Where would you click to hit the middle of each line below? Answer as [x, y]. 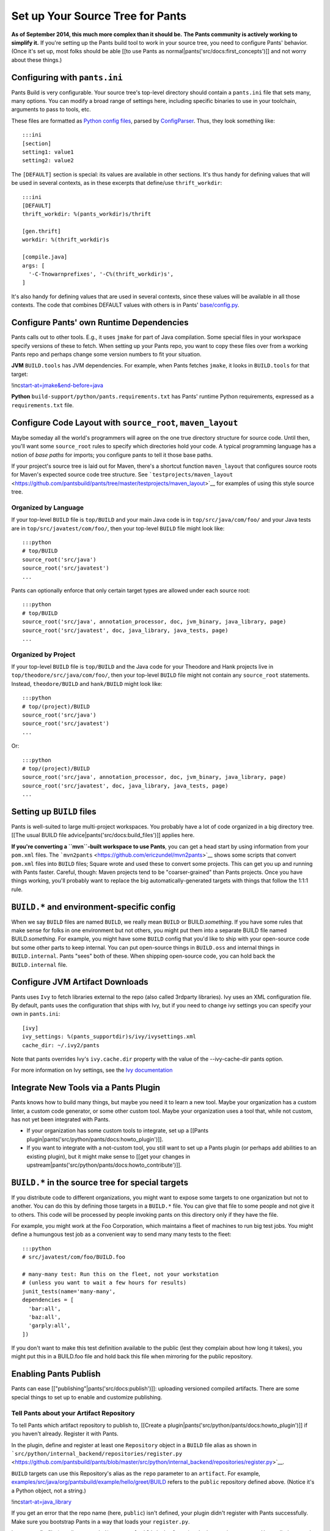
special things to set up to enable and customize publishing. [87, 1397]
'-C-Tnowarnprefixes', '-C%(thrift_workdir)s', [101, 274]
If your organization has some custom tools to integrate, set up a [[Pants [118, 1130]
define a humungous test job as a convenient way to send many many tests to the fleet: [121, 1235]
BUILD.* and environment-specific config [94, 907]
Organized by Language [48, 507]
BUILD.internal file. [39, 965]
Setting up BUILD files [54, 811]
